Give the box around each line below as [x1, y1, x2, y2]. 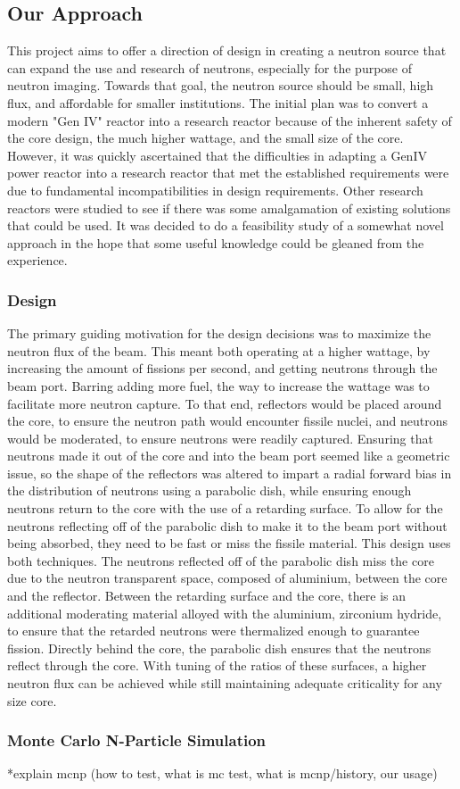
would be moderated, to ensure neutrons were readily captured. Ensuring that [7, 428, 433, 447]
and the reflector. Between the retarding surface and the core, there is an [7, 586, 407, 605]
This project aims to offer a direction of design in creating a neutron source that [7, 41, 447, 60]
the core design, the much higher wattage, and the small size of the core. [7, 129, 404, 147]
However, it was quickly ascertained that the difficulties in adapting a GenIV [7, 145, 427, 164]
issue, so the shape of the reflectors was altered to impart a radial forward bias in [7, 463, 452, 482]
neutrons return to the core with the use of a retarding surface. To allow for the [7, 499, 443, 518]
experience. [7, 251, 68, 270]
